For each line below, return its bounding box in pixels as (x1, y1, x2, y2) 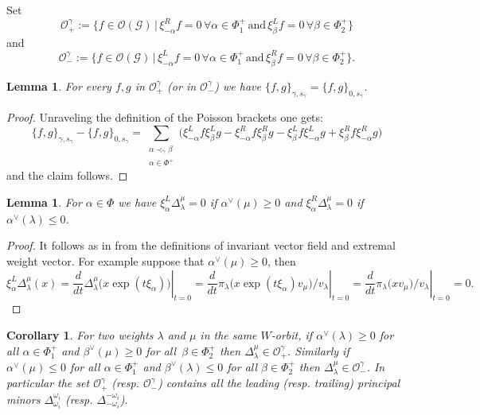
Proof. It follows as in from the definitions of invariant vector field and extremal (6, 237, 396, 254)
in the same (200, 326, 257, 343)
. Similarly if (287, 342, 349, 359)
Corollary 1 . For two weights (6, 326, 154, 343)
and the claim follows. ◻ (6, 167, 128, 184)
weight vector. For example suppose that (6, 252, 205, 269)
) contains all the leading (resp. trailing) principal (158, 374, 400, 391)
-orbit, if (271, 326, 313, 343)
